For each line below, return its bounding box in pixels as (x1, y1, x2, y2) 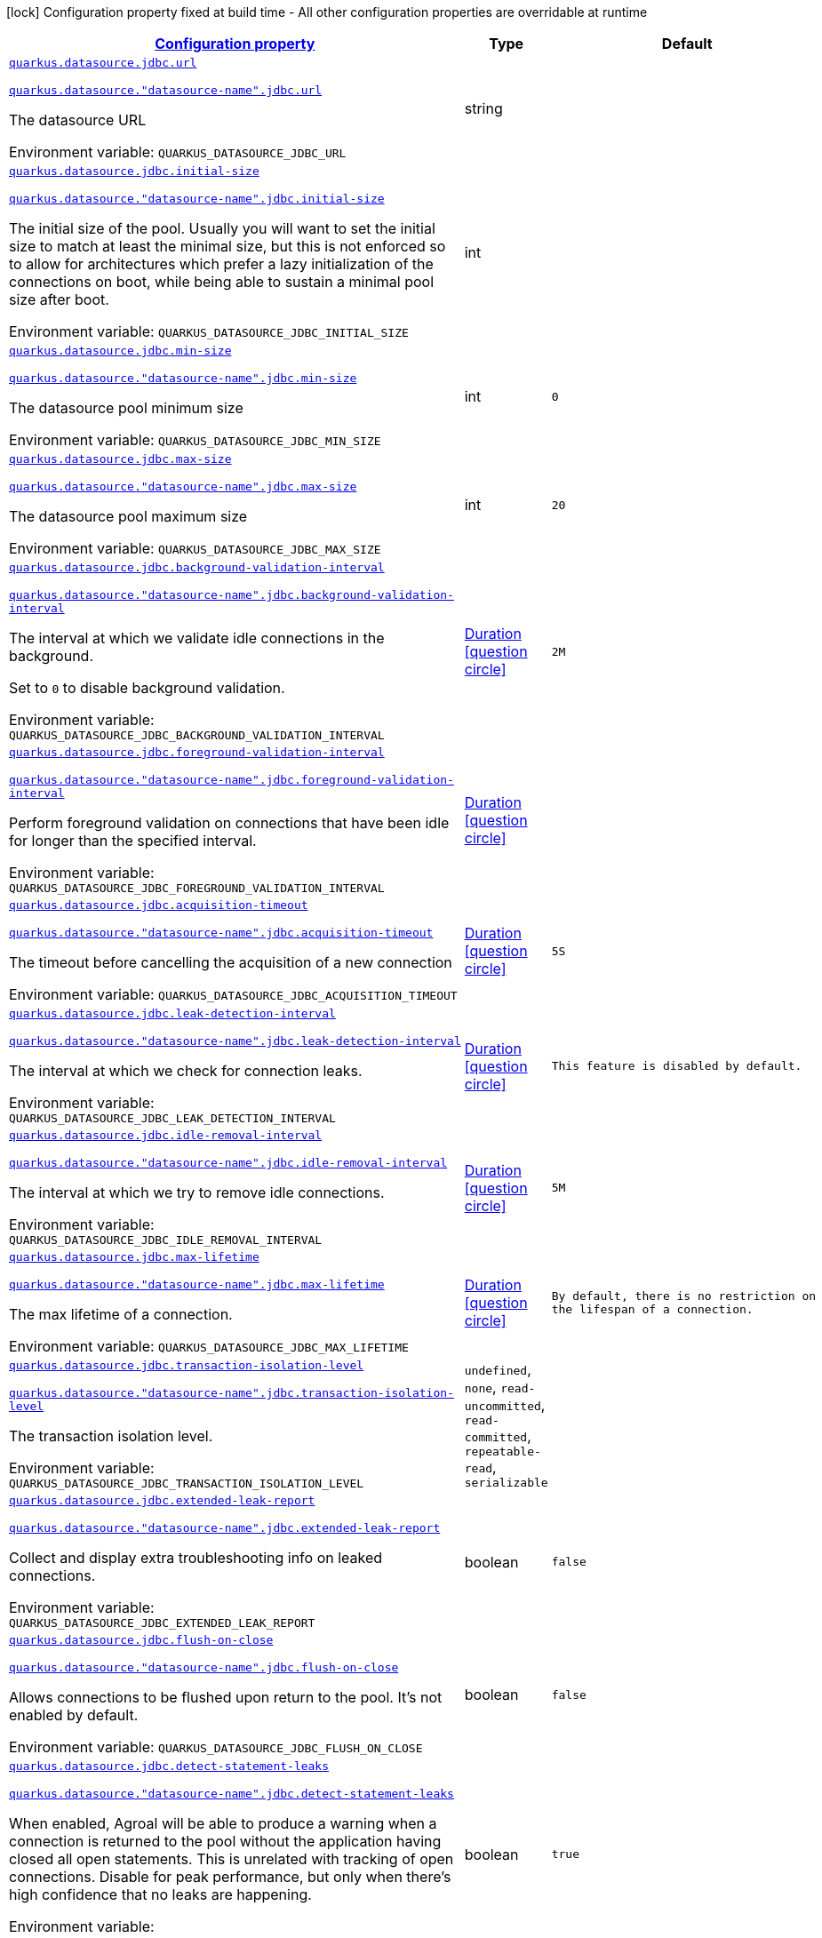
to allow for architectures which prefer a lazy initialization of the (9, 255, 434, 273)
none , (464, 1377, 497, 1396)
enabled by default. (9, 1706, 139, 1724)
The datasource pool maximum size (9, 507, 248, 525)
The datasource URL (9, 111, 147, 129)
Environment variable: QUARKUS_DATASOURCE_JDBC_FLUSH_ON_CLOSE (9, 1738, 423, 1756)
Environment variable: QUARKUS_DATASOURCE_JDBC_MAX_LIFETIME (9, 1337, 409, 1355)
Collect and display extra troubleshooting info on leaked (9, 1549, 383, 1567)
